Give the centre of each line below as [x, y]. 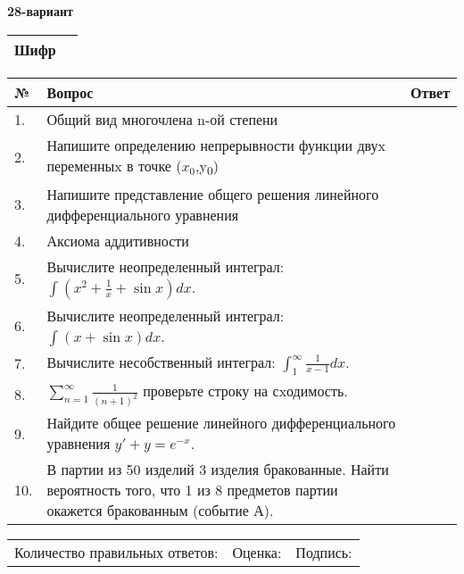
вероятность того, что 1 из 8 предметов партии [192, 490]
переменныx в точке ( [114, 165]
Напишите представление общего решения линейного [213, 194]
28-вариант [40, 11]
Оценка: [257, 553]
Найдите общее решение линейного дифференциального [221, 423]
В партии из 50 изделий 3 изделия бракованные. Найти [218, 470]
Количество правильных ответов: [116, 553]
